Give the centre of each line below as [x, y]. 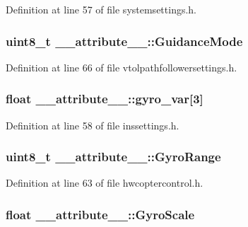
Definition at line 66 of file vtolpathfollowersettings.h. [122, 67]
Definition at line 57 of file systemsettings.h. [101, 9]
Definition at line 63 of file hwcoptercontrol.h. [105, 183]
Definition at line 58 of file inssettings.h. [93, 125]
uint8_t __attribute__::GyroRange [113, 157]
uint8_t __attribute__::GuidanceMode [124, 41]
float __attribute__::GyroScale [100, 214]
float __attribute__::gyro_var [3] [105, 99]
